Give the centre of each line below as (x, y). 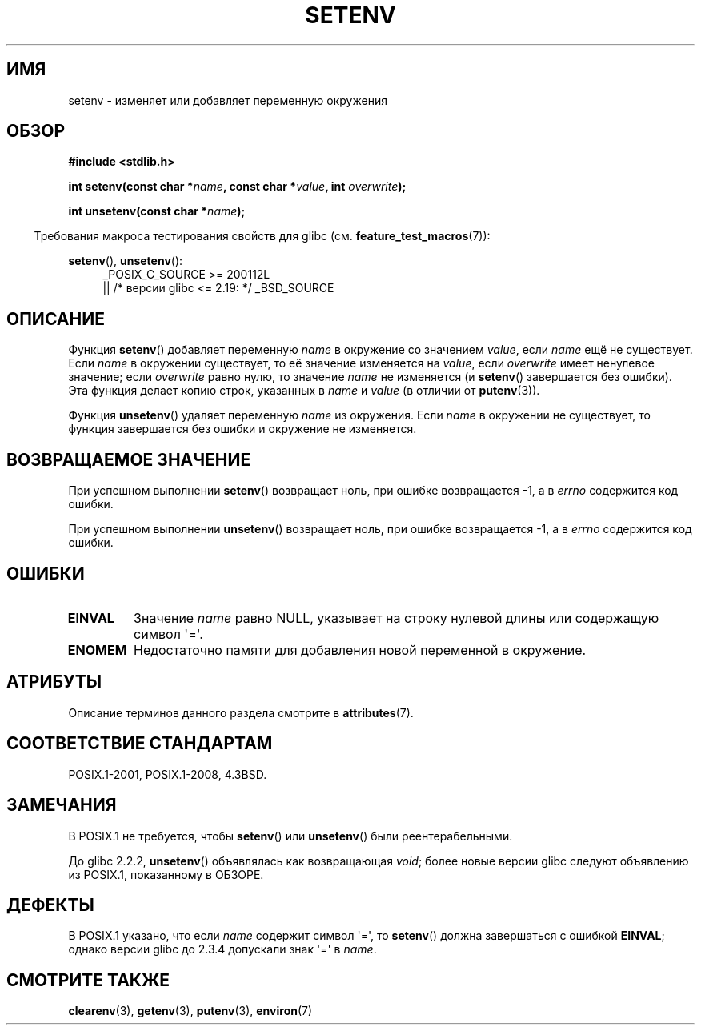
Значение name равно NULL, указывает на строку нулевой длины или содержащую (397, 618)
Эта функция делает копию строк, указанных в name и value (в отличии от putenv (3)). (304, 391)
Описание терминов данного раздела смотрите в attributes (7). (241, 712)
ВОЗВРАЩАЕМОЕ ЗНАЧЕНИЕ (129, 459)
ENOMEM (97, 650)
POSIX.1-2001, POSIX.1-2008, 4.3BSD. (168, 774)
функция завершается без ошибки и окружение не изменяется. (242, 429)
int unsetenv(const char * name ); (157, 211)
